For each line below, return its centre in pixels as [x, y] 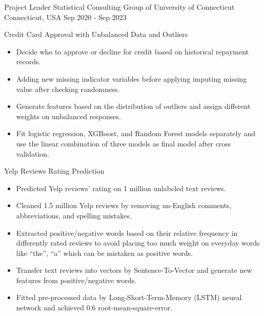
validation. [33, 153]
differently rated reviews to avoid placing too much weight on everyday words [138, 243]
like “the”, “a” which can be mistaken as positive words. [104, 253]
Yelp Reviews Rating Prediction [54, 171]
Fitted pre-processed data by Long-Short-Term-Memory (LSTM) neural [129, 297]
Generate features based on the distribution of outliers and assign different [133, 106]
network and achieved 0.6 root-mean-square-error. [94, 308]
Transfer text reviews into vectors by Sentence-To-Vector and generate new [134, 270]
